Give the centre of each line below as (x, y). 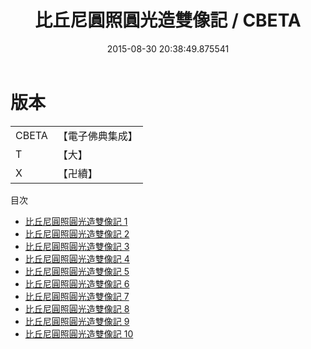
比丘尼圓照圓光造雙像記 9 (77, 321)
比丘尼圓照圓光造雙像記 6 (77, 283)
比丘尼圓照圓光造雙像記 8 (77, 308)
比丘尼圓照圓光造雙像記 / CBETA (168, 20)
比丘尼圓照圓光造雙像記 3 (77, 246)
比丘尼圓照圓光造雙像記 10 (79, 333)
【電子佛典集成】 (97, 136)
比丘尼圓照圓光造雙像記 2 (77, 233)
